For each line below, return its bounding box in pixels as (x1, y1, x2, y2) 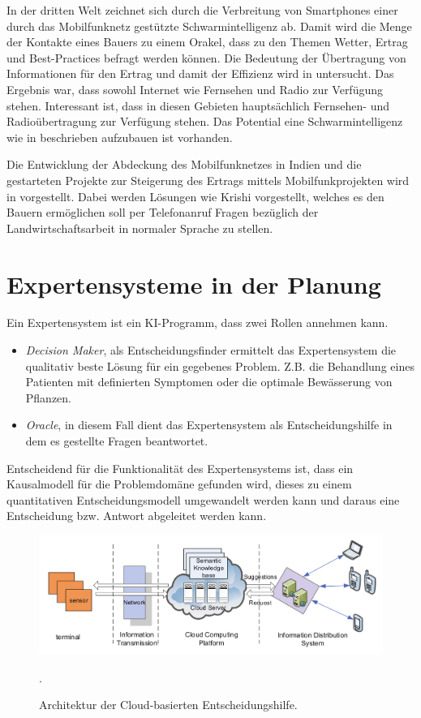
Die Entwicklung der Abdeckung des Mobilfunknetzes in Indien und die (6, 156, 362, 173)
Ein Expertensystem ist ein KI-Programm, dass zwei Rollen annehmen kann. (6, 314, 389, 331)
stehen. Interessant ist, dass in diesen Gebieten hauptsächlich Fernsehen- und (6, 97, 389, 114)
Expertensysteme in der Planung (6, 267, 381, 300)
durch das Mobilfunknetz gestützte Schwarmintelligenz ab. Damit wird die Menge (6, 17, 412, 34)
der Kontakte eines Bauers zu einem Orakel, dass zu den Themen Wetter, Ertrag (6, 33, 408, 50)
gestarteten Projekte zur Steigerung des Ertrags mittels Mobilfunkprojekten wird (6, 171, 410, 188)
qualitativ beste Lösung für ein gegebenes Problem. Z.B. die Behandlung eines (25, 357, 415, 374)
